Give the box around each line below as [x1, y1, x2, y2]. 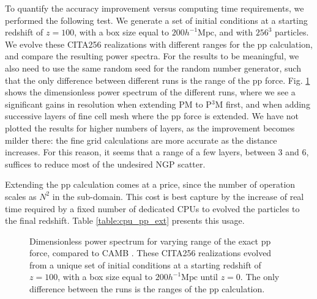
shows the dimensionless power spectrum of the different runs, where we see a [5, 86, 296, 98]
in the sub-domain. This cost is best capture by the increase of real [52, 190, 304, 202]
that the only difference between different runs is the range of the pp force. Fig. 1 [5, 73, 310, 86]
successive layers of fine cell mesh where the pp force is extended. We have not [5, 109, 299, 122]
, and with [214, 26, 253, 39]
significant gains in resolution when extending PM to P [5, 97, 212, 110]
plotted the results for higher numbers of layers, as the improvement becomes [5, 121, 295, 134]
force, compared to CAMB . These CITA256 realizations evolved [29, 246, 272, 259]
